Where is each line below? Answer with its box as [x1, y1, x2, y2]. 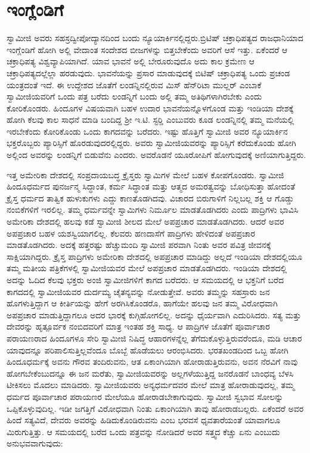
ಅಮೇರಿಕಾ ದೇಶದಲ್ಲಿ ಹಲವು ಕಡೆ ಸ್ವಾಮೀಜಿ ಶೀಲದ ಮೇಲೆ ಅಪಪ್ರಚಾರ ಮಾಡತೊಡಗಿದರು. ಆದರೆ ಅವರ [7, 215, 284, 228]
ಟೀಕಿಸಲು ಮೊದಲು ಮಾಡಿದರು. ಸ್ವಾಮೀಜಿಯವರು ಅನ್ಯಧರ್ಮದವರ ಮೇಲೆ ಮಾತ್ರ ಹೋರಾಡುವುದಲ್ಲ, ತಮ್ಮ [7, 378, 294, 391]
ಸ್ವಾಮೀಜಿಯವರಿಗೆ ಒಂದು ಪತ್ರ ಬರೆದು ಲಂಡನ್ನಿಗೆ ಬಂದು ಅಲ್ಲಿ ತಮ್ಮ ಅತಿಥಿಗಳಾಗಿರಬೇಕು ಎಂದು [7, 90, 262, 103]
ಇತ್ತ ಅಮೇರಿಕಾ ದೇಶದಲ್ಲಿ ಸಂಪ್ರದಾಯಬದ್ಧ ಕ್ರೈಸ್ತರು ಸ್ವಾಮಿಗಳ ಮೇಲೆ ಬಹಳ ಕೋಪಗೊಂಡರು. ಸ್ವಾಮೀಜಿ [7, 168, 284, 181]
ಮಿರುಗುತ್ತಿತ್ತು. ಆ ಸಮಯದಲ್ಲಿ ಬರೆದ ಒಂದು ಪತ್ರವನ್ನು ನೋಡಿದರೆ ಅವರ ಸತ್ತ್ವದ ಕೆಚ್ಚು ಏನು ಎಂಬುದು [7, 425, 280, 438]
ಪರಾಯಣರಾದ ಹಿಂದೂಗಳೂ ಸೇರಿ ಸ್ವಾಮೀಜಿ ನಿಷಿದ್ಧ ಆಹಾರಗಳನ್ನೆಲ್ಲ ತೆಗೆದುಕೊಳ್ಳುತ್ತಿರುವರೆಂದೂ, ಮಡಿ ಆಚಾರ [7, 331, 302, 344]
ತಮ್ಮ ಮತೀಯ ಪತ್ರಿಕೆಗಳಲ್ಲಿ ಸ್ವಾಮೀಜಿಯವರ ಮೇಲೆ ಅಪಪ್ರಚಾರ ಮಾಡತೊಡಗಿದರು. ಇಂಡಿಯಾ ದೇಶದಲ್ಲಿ [7, 262, 287, 274]
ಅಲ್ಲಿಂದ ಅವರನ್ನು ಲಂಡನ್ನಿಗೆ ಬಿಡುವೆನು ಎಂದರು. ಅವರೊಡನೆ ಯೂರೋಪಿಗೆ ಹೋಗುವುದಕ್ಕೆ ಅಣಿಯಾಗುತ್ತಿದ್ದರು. [7, 148, 306, 161]
